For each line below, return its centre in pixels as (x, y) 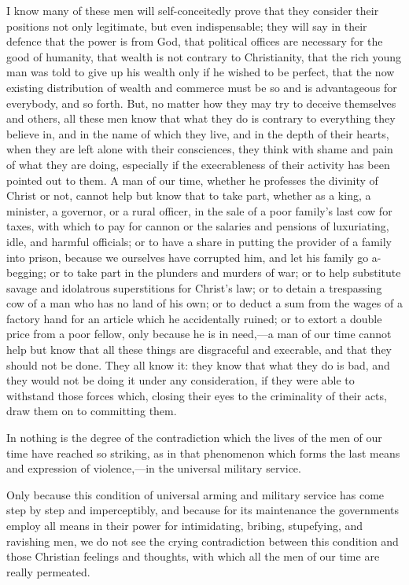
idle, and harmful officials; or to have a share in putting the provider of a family (199, 241)
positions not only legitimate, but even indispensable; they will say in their (187, 26)
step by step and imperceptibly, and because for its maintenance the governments (203, 510)
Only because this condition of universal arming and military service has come (195, 494)
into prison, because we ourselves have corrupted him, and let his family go (188, 257)
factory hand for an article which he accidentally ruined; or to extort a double (194, 318)
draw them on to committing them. (92, 411)
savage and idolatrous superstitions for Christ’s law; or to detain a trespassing (194, 287)
